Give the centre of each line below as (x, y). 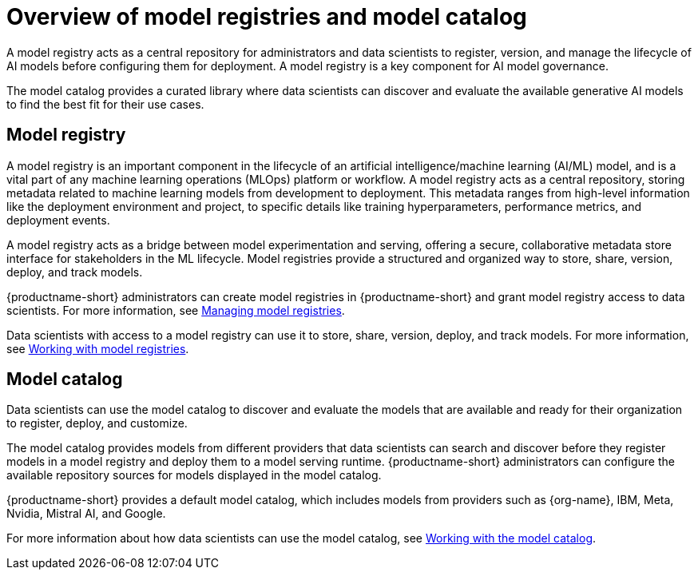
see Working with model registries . (98, 348)
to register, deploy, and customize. (97, 423)
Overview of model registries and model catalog (267, 17)
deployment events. (58, 220)
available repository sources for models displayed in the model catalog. (194, 475)
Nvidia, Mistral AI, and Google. (86, 514)
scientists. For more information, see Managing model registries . (176, 310)
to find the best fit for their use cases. (105, 104)
